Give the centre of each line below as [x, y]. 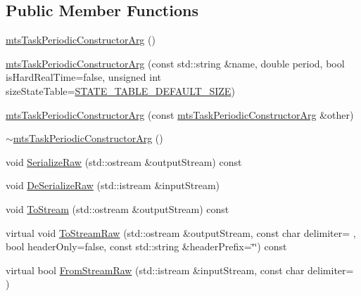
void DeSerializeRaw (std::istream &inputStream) [113, 185]
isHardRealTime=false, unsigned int [83, 77]
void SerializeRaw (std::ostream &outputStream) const [124, 161]
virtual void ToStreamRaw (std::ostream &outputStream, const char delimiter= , [181, 232]
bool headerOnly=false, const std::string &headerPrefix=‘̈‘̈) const [146, 246]
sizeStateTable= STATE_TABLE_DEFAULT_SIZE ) [120, 90]
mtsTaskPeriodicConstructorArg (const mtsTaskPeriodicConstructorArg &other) [180, 114]
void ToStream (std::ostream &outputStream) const [118, 208]
